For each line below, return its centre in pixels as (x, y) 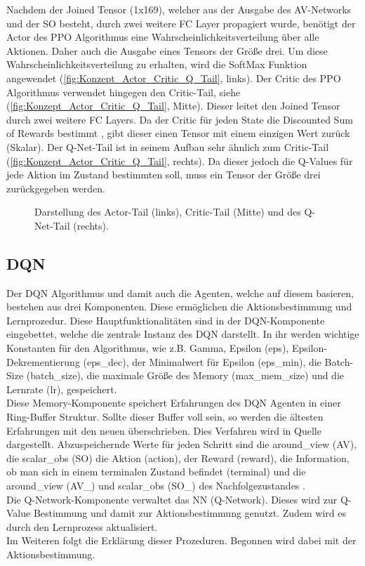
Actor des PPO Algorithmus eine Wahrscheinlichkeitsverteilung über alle (163, 37)
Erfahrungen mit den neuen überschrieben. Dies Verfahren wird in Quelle (164, 430)
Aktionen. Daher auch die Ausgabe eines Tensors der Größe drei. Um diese (167, 50)
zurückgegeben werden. (56, 188)
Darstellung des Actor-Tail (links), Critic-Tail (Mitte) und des (168, 212)
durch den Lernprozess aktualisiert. (82, 526)
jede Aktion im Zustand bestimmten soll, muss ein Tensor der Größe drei (164, 175)
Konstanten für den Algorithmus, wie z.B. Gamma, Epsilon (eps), (148, 348)
